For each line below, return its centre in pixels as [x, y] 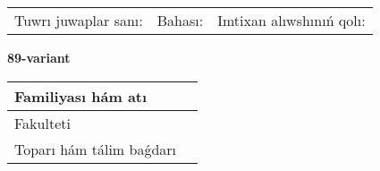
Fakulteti [42, 123]
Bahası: [180, 20]
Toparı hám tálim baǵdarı [96, 149]
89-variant [39, 57]
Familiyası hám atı [81, 96]
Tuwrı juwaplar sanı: [79, 20]
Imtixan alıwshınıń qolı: [291, 20]
